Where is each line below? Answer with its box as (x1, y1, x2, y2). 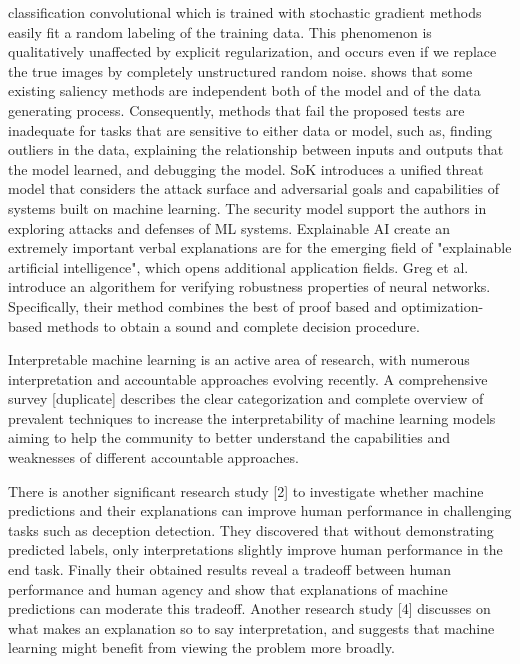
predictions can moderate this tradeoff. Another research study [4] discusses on (8, 598, 491, 619)
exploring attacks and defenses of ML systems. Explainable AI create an (8, 217, 450, 238)
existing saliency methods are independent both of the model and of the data (8, 80, 481, 101)
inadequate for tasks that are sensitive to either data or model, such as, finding (8, 119, 493, 140)
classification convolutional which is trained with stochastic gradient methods (8, 2, 482, 22)
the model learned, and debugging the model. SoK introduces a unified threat (8, 158, 484, 179)
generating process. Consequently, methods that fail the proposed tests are (8, 99, 465, 120)
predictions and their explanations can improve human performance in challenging (8, 500, 512, 521)
